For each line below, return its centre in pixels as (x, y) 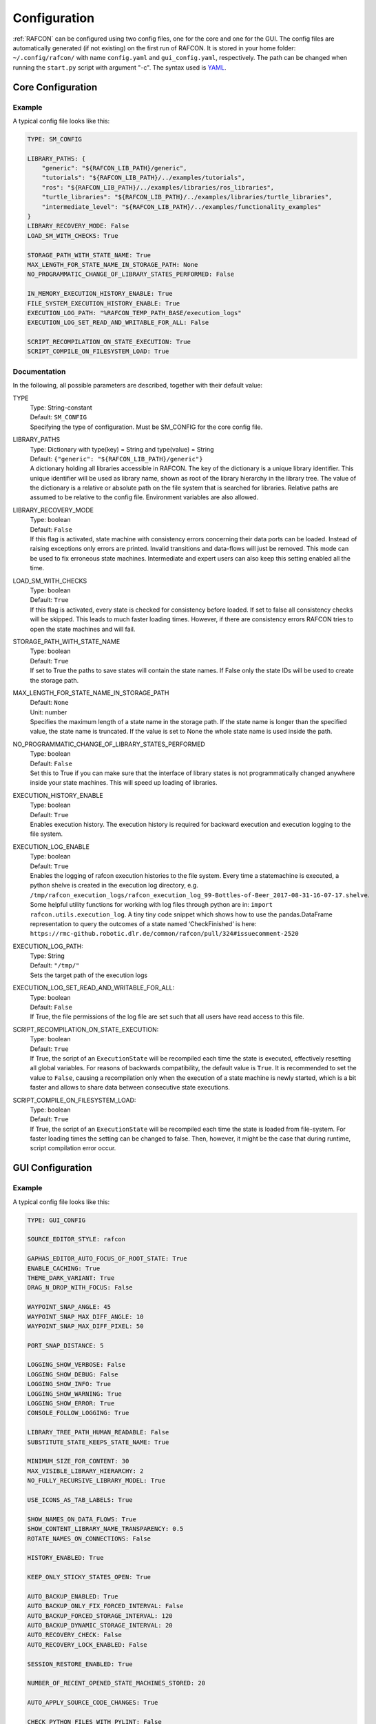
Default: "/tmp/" (55, 965)
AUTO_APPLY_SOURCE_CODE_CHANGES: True (93, 1703)
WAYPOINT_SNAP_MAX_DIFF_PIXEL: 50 (85, 1326)
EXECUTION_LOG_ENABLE (51, 846)
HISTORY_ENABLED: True (65, 1558)
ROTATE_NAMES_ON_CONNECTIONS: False (89, 1538)
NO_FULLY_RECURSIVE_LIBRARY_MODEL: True (96, 1481)
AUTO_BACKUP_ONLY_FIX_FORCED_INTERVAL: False (105, 1606)
